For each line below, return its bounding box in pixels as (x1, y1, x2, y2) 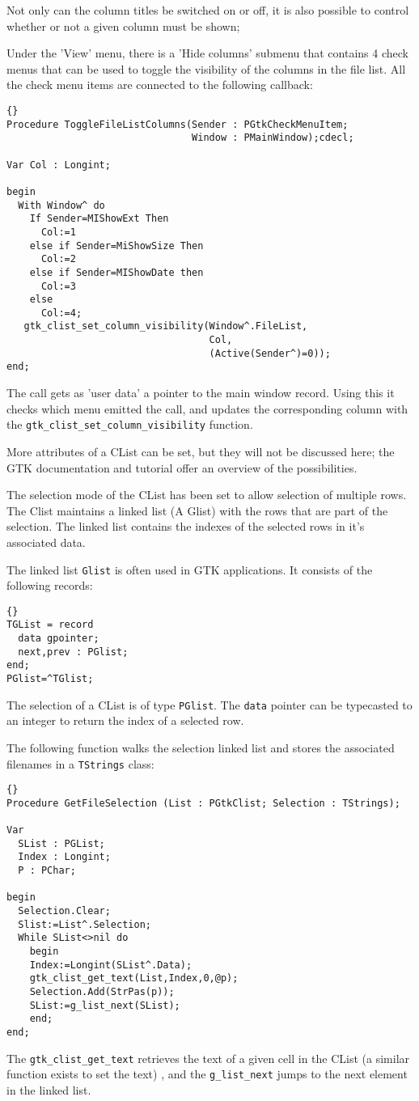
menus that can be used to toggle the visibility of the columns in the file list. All (6, 60, 406, 77)
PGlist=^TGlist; (6, 673, 94, 685)
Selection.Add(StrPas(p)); (29, 986, 175, 998)
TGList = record (6, 619, 94, 631)
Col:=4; (40, 307, 83, 319)
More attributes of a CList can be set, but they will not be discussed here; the (6, 443, 395, 459)
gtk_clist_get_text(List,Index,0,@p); (29, 972, 239, 985)
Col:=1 (40, 226, 76, 238)
